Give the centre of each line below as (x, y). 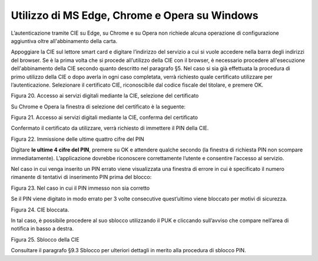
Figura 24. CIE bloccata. (40, 210)
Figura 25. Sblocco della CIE (45, 239)
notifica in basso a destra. (42, 229)
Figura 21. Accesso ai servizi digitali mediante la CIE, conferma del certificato (105, 117)
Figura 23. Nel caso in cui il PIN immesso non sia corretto (80, 188)
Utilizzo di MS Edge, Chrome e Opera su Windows (135, 15)
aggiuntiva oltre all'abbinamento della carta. (64, 41)
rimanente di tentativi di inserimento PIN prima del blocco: (81, 177)
